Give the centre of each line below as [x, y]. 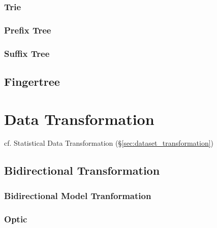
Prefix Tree [28, 30]
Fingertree [32, 81]
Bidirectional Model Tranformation [78, 195]
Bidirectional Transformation [82, 170]
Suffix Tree [27, 53]
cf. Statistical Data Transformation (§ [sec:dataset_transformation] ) [109, 143]
